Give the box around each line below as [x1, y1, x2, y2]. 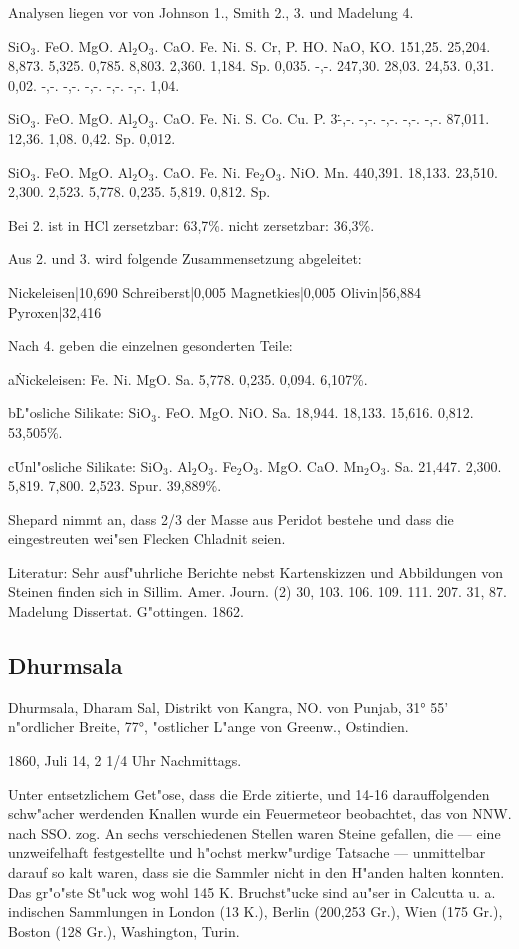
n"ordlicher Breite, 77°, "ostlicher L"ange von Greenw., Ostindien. [8, 716, 409, 737]
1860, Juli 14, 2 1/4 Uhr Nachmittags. [8, 750, 242, 771]
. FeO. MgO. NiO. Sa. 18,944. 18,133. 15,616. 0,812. [156, 402, 474, 423]
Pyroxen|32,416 [8, 301, 102, 322]
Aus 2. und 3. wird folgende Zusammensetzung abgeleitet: [8, 248, 362, 269]
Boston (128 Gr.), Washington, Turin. [8, 920, 240, 941]
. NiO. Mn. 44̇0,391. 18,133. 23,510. [281, 161, 498, 182]
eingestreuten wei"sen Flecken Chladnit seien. [8, 528, 286, 549]
